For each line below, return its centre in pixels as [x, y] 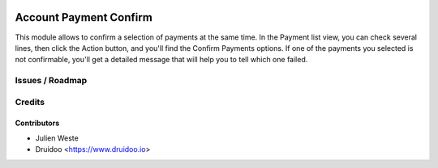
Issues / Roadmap [51, 81]
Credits [30, 102]
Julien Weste [57, 138]
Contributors [37, 123]
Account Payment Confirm [84, 17]
